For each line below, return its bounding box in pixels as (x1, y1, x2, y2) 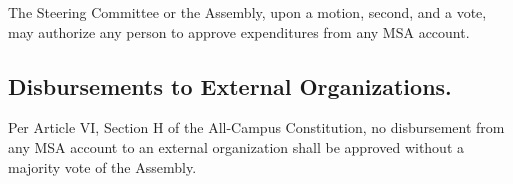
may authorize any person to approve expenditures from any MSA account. (8, 21, 470, 42)
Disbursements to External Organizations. (8, 70, 452, 101)
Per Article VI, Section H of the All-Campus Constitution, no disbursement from (8, 117, 505, 138)
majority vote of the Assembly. (8, 156, 197, 177)
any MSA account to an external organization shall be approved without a (8, 136, 465, 157)
